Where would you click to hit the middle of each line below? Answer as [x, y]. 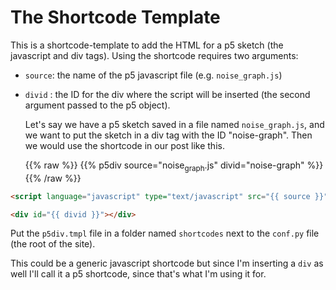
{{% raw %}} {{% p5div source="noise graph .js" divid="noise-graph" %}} [174, 166]
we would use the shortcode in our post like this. [124, 145]
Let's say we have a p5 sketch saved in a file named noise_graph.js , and [174, 124]
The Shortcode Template [115, 17]
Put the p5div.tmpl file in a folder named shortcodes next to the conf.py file [165, 233]
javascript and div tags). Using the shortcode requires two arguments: [154, 55]
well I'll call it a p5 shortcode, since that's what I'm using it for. [138, 274]
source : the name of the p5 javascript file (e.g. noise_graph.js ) [153, 75]
